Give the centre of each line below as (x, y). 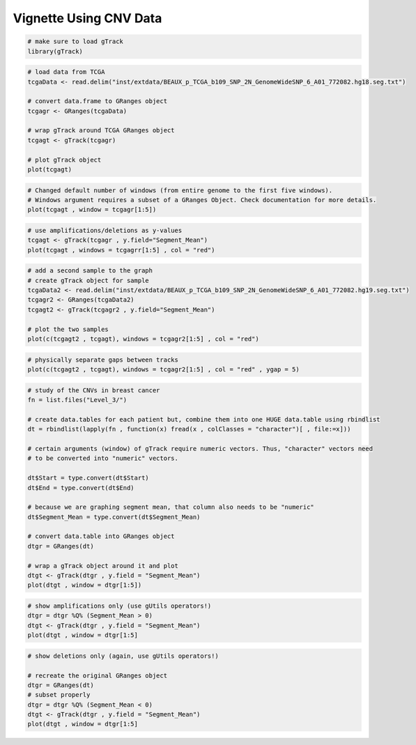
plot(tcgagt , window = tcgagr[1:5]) (92, 210)
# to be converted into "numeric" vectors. (103, 459)
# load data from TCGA (66, 72)
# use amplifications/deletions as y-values (105, 230)
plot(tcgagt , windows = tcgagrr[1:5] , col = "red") (121, 250)
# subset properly (59, 695)
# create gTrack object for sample (88, 280)
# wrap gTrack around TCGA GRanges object (101, 130)
